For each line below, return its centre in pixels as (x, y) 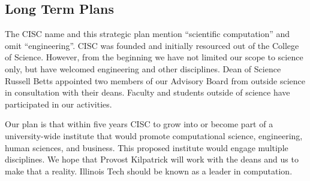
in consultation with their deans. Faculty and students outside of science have (148, 92)
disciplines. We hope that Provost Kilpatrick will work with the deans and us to (152, 159)
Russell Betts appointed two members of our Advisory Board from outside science (155, 80)
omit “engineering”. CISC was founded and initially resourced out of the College (152, 45)
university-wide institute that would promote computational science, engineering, (154, 135)
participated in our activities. (58, 104)
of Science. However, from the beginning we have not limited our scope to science (154, 57)
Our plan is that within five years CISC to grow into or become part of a (139, 124)
